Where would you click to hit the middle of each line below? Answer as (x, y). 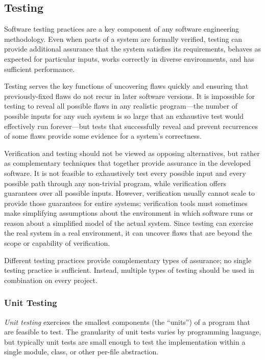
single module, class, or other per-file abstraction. (81, 352)
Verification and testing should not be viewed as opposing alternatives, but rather (132, 153)
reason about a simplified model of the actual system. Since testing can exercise (129, 223)
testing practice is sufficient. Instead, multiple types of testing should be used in (129, 270)
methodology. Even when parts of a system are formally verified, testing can (123, 38)
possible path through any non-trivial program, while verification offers (115, 183)
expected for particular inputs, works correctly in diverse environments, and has (129, 58)
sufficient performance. (40, 69)
